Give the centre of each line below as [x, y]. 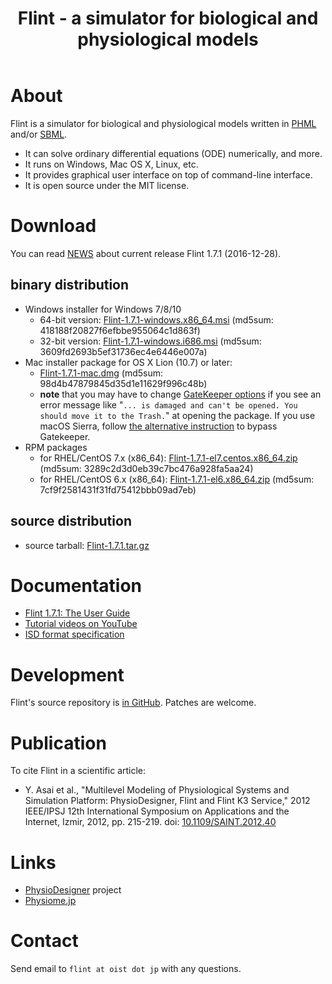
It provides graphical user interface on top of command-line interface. [168, 174]
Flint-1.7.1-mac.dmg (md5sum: [101, 373]
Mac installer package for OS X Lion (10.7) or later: [128, 362]
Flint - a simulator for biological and [168, 18]
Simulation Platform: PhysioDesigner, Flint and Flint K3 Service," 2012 [167, 801]
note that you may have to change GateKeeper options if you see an [180, 394]
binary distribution [70, 285]
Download [53, 226]
